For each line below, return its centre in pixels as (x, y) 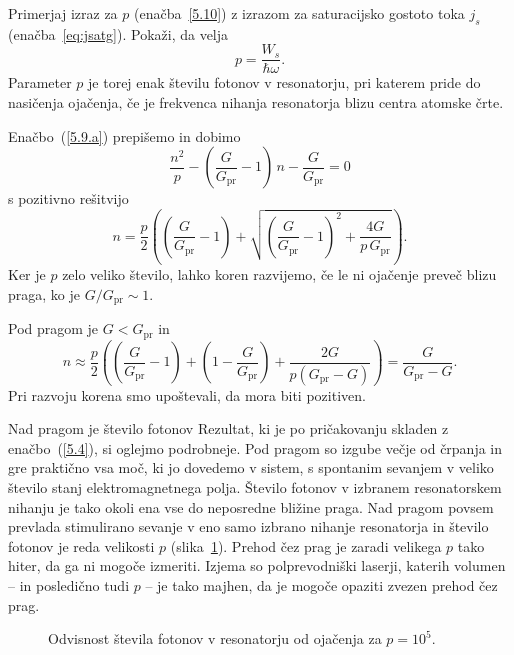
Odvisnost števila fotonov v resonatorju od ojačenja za (215, 638)
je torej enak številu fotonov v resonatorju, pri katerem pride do (284, 82)
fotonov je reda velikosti (81, 545)
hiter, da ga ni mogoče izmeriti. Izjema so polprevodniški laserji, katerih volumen (257, 565)
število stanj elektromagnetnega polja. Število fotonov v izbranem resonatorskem (255, 487)
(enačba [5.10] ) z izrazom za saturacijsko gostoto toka (299, 13)
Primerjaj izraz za (63, 13)
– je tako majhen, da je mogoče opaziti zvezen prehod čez (321, 584)
